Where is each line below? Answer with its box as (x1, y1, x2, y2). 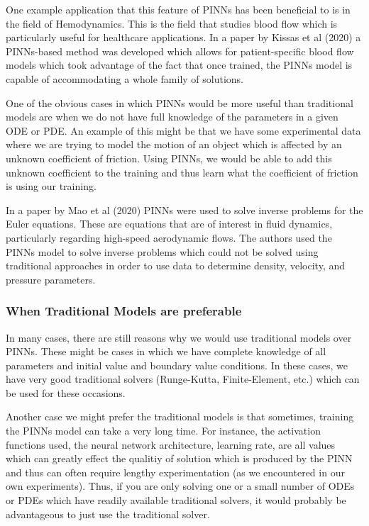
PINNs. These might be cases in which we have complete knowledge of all (6, 344, 326, 359)
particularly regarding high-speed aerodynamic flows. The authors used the (6, 230, 332, 245)
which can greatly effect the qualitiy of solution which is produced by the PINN (6, 451, 353, 466)
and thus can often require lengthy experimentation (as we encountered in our (6, 464, 345, 479)
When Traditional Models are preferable (6, 302, 242, 320)
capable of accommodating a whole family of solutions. (6, 71, 243, 86)
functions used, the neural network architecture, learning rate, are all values (6, 437, 336, 452)
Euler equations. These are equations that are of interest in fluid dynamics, (6, 216, 333, 231)
